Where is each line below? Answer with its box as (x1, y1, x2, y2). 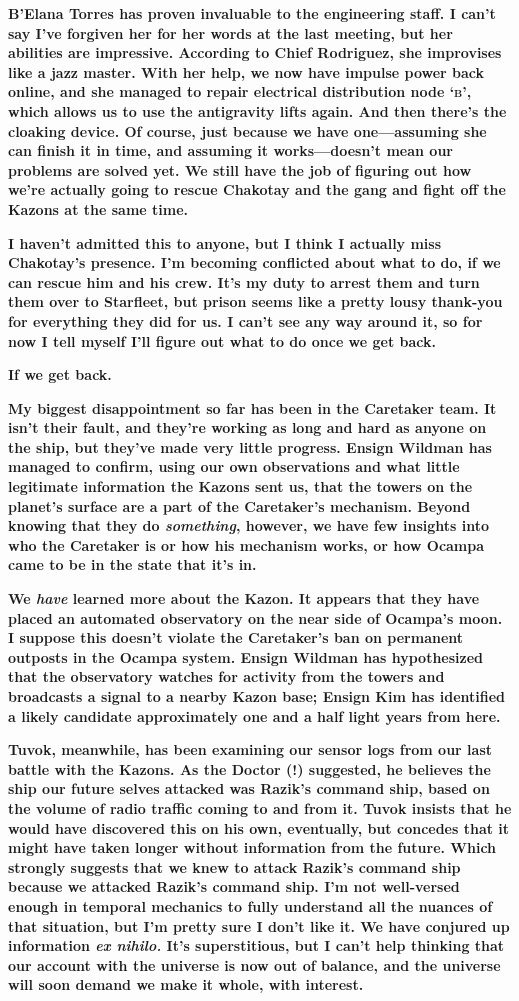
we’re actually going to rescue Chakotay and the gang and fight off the (8, 179, 506, 200)
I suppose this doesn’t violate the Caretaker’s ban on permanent (8, 627, 464, 648)
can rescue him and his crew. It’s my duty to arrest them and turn (8, 271, 480, 292)
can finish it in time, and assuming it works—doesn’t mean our (8, 140, 453, 161)
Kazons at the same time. (8, 198, 189, 219)
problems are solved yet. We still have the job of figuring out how (8, 159, 472, 180)
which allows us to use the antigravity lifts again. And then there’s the (8, 100, 507, 121)
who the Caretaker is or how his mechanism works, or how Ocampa (8, 534, 485, 555)
